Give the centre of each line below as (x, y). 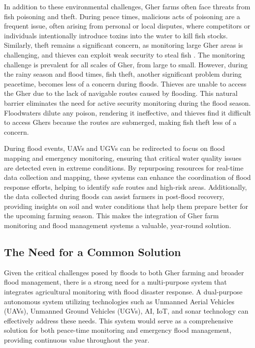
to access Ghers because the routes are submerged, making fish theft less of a (120, 122)
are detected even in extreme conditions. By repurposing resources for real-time (124, 167)
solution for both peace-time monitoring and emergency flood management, (118, 330)
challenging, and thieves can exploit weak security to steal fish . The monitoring (125, 54)
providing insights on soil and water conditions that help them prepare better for (126, 206)
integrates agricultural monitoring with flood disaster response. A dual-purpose (123, 292)
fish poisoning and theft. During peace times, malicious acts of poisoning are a (122, 16)
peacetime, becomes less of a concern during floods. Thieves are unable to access (125, 83)
